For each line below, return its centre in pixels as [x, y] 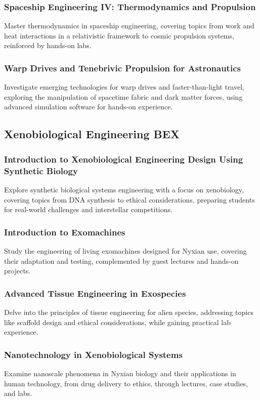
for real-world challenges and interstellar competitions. [88, 209]
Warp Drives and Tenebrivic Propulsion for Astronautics [122, 68]
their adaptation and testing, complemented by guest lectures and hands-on [121, 261]
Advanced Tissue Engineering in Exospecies [95, 293]
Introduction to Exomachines [65, 232]
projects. [17, 271]
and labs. [18, 393]
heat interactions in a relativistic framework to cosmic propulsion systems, [119, 35]
